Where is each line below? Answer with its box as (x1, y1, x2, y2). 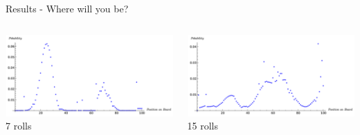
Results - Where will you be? (6, 1, 129, 15)
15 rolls (187, 118, 218, 133)
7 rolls (6, 118, 32, 133)
